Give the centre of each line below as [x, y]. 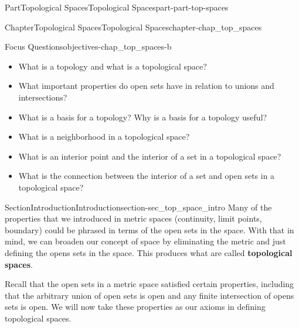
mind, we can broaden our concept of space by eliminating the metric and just [145, 241]
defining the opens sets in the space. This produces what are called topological [149, 252]
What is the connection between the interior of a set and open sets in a [147, 176]
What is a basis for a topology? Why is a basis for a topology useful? [143, 117]
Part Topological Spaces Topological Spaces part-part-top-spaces [117, 7]
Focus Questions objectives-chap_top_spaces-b [88, 46]
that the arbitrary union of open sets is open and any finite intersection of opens [149, 295]
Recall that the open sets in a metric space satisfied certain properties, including [149, 284]
